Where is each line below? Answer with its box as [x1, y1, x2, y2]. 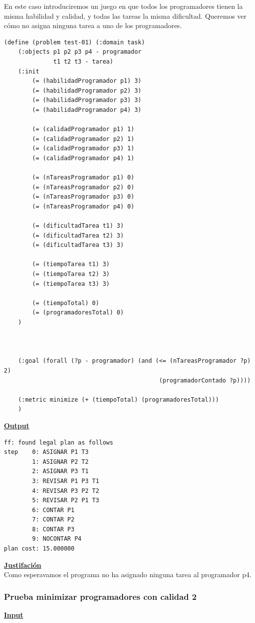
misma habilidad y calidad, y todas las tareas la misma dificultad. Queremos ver [4, 10, 247, 21]
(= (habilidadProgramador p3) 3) [32, 97, 142, 104]
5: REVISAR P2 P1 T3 [32, 497, 99, 504]
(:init [18, 68, 39, 75]
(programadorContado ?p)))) [159, 377, 251, 384]
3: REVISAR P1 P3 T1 [32, 477, 99, 485]
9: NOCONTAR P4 [32, 535, 82, 543]
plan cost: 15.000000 [4, 545, 75, 553]
